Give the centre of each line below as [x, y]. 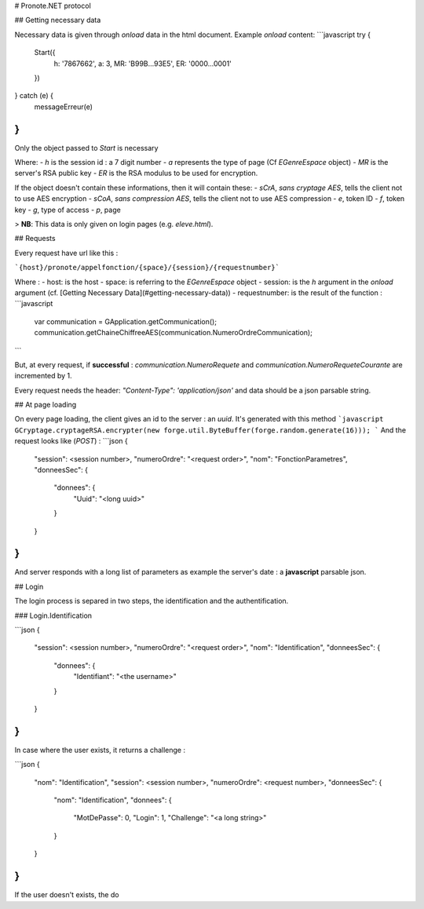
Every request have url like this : [66, 253]
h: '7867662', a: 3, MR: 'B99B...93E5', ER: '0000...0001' [143, 64]
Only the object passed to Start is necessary [86, 148]
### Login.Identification [53, 615]
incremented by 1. [43, 376]
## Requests [35, 239]
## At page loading [46, 405]
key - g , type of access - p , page [68, 210]
